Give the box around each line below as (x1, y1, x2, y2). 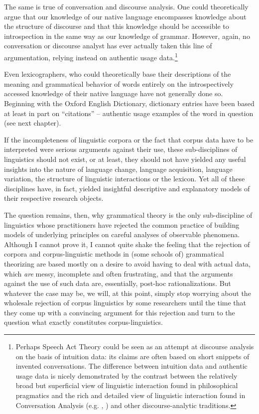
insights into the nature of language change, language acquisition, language (4, 163, 233, 174)
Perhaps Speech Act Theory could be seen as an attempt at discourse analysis (15, 341, 254, 352)
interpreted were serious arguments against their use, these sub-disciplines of (4, 144, 238, 154)
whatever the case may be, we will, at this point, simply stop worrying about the (4, 287, 251, 298)
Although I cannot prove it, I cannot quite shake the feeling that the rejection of (4, 239, 250, 249)
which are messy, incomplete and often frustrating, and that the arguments (4, 268, 233, 278)
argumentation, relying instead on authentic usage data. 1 (4, 50, 178, 62)
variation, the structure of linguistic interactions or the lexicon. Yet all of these (4, 173, 245, 184)
